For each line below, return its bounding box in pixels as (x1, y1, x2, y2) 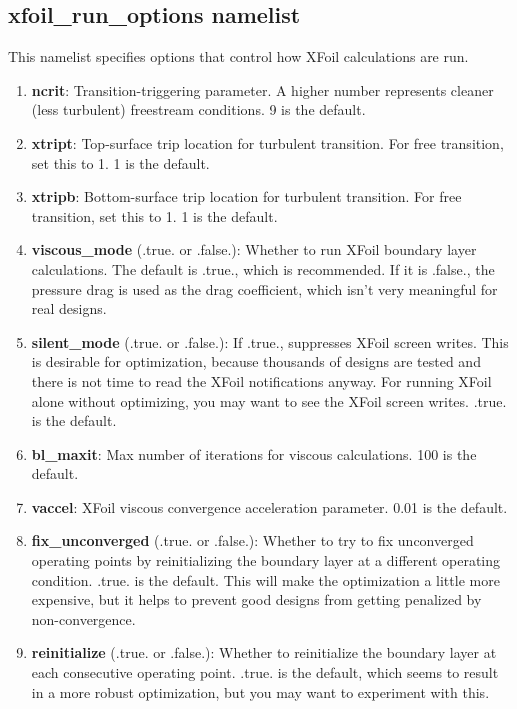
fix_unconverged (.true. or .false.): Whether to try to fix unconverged (31, 530, 474, 551)
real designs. (31, 298, 107, 319)
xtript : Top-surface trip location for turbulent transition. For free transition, (31, 132, 504, 153)
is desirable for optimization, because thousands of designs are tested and (31, 351, 481, 372)
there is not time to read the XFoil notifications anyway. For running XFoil (31, 370, 492, 391)
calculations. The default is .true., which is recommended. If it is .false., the (31, 258, 495, 279)
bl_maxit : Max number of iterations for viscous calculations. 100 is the (31, 443, 477, 464)
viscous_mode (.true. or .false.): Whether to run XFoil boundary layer (31, 239, 477, 260)
